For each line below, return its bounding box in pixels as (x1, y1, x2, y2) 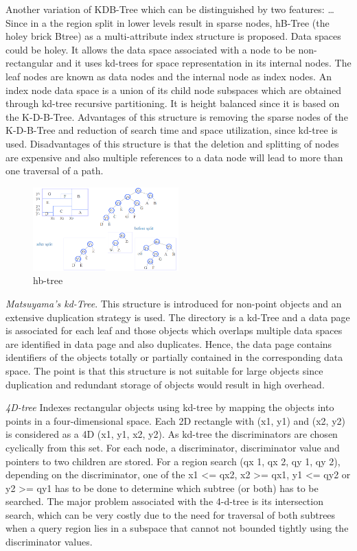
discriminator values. (5, 535, 93, 549)
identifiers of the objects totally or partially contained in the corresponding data (5, 350, 343, 364)
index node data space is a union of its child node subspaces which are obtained (5, 82, 341, 97)
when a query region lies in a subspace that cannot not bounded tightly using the (5, 521, 349, 535)
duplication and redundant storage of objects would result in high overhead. (5, 377, 325, 391)
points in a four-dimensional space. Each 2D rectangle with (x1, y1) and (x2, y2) (5, 413, 345, 427)
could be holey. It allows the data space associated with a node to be (5, 42, 295, 56)
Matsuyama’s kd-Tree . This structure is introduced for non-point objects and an (5, 296, 342, 310)
